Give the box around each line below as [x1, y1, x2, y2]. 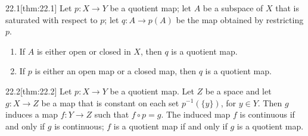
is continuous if [239, 108, 295, 121]
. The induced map [161, 108, 231, 121]
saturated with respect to [5, 13, 98, 26]
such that [94, 108, 129, 121]
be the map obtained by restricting [176, 13, 304, 26]
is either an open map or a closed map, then [35, 65, 196, 77]
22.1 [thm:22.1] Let [5, 2, 72, 14]
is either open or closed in [36, 45, 131, 57]
